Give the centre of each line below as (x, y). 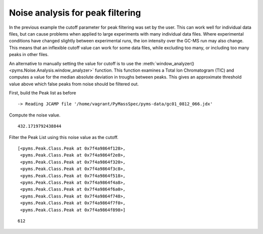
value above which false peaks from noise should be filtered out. (74, 84)
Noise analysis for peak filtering (75, 13)
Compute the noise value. (35, 115)
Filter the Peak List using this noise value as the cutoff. (64, 137)
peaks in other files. (29, 55)
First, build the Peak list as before (43, 93)
